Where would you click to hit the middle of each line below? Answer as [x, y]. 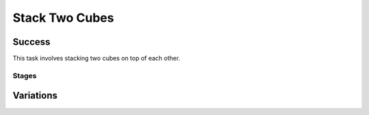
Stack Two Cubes [63, 18]
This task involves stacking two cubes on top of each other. [96, 59]
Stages [25, 76]
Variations [35, 96]
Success [31, 42]
